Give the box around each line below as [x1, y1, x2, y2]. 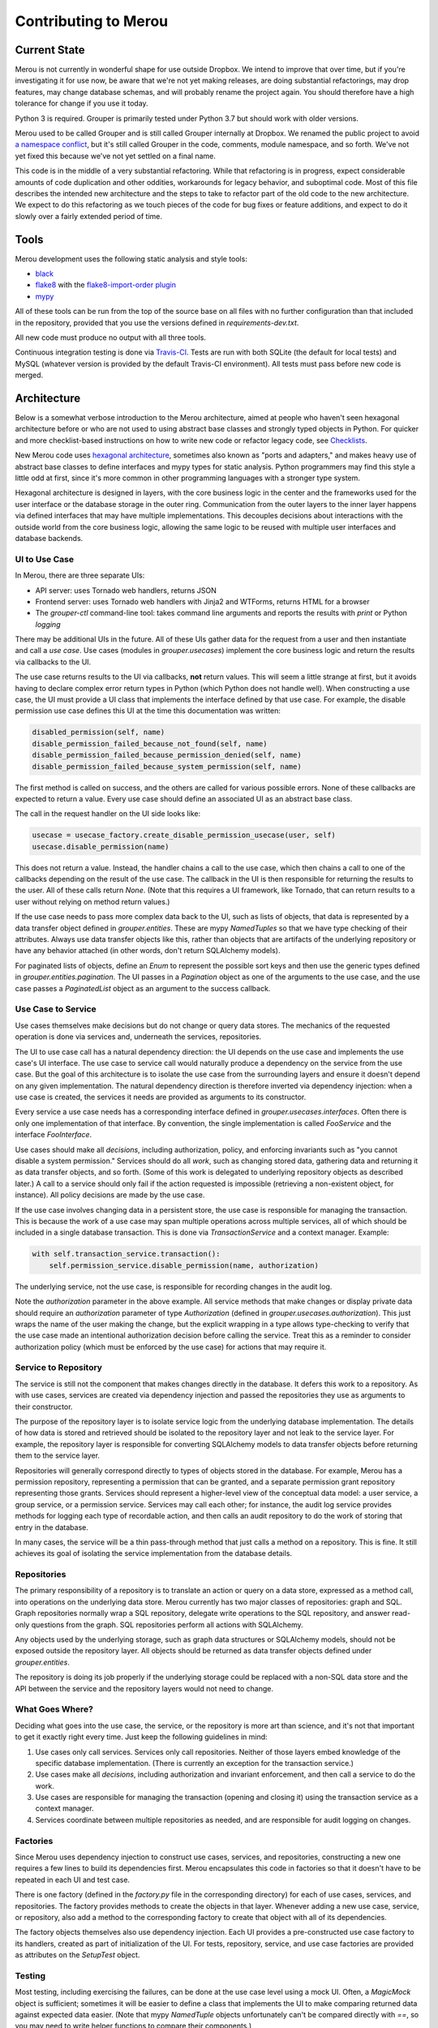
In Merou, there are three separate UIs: [15, 570, 145, 580]
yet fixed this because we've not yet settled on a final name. [15, 151, 217, 161]
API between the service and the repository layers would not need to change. [15, 1683, 274, 1693]
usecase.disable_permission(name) [32, 842, 170, 851]
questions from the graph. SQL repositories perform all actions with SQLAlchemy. [31, 1619, 303, 1630]
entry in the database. [15, 1522, 88, 1532]
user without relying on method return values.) [15, 896, 170, 906]
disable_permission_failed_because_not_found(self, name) [32, 739, 268, 748]
